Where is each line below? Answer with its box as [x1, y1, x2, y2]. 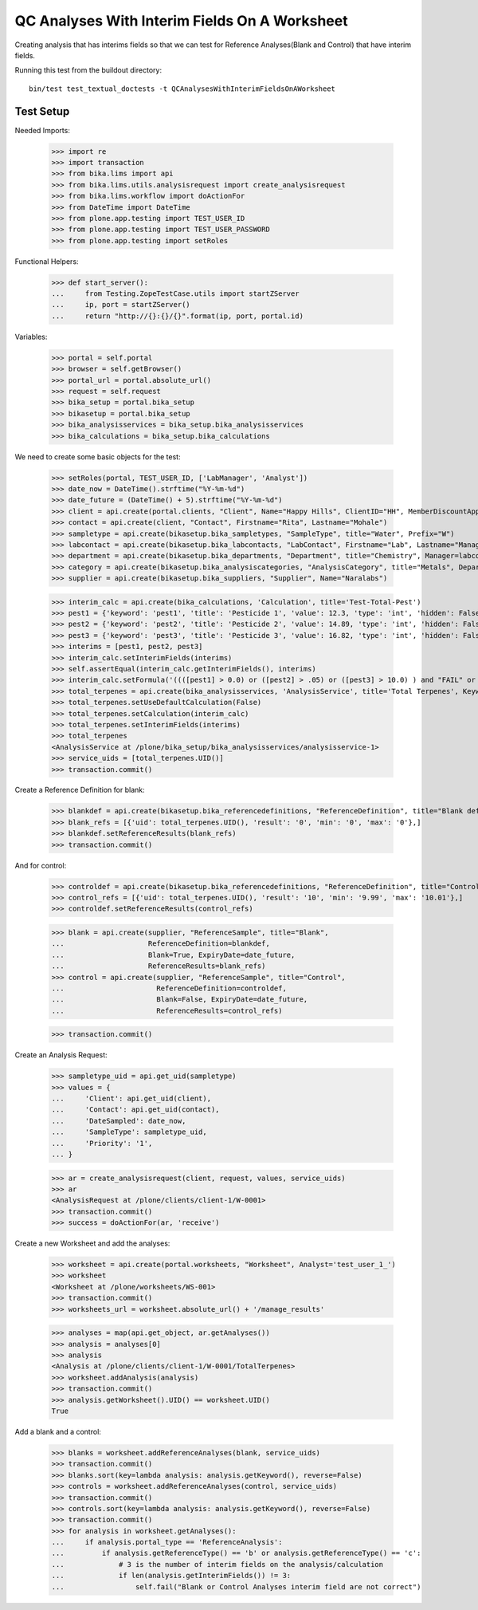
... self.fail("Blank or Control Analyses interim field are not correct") [51, 1582, 421, 1591]
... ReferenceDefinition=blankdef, [51, 939, 270, 948]
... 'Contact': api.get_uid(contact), [51, 1105, 220, 1114]
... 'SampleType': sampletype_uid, [51, 1128, 207, 1136]
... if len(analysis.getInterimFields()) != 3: [51, 1571, 292, 1580]
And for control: [14, 860, 67, 870]
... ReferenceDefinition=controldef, [51, 983, 287, 993]
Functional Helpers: [14, 256, 79, 266]
